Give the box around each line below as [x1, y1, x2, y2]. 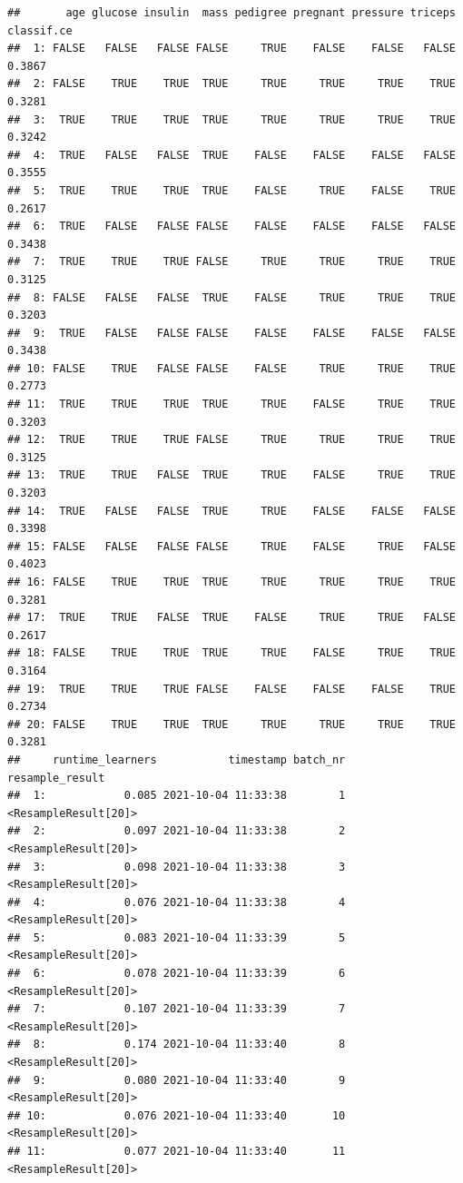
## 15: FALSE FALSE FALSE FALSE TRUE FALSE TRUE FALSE [7, 539, 456, 553]
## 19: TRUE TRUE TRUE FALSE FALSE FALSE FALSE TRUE [7, 682, 456, 695]
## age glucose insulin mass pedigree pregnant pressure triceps [7, 6, 456, 19]
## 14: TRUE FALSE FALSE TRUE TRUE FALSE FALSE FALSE [7, 504, 456, 518]
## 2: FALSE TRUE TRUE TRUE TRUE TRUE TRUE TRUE [7, 77, 456, 91]
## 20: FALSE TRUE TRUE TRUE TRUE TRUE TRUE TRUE [7, 717, 456, 731]
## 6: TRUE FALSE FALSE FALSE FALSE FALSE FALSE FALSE [7, 220, 456, 233]
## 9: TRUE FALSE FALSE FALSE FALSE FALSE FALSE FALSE [7, 326, 456, 340]
